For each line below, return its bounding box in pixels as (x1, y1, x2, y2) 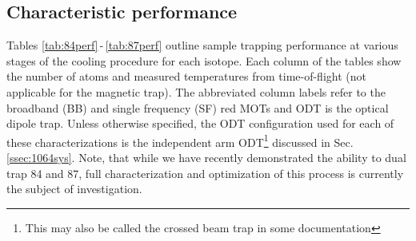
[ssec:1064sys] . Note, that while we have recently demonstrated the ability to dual (6, 149, 406, 166)
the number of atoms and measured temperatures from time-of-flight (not (6, 68, 366, 85)
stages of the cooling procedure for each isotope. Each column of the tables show (6, 52, 402, 69)
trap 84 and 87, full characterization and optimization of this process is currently (6, 164, 404, 181)
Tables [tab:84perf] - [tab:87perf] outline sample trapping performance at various (6, 37, 398, 53)
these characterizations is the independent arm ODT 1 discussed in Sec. (6, 131, 354, 150)
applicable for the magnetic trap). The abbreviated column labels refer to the (6, 83, 386, 100)
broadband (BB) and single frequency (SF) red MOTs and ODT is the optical (6, 99, 389, 116)
